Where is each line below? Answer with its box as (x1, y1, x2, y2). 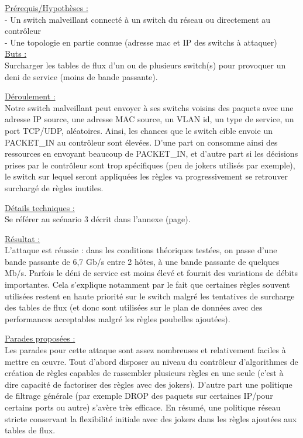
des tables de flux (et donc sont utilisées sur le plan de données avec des (5, 301, 263, 313)
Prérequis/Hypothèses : (5, 2, 88, 13)
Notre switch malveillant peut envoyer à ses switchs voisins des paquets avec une (5, 101, 294, 113)
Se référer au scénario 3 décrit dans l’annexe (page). (5, 213, 191, 225)
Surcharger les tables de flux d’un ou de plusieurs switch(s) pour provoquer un (5, 58, 286, 71)
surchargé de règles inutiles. (5, 181, 104, 194)
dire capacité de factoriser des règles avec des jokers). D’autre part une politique (5, 378, 292, 390)
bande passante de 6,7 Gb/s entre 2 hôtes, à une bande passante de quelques (5, 255, 280, 267)
